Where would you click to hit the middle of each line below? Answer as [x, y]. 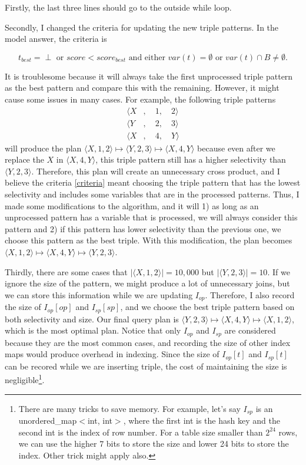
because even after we [236, 148]
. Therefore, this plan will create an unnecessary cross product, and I [156, 171]
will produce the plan [43, 148]
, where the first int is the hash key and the [202, 421]
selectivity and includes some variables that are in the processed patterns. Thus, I [152, 194]
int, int [100, 421]
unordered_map [48, 421]
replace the [24, 159]
